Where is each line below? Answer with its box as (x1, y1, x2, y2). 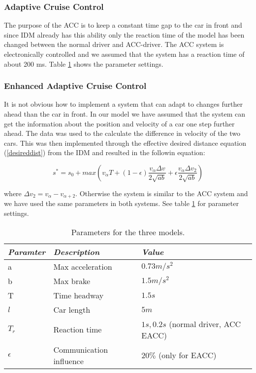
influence (53, 355, 84, 367)
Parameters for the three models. (71, 226, 185, 238)
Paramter (8, 246, 46, 257)
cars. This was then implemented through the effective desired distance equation (4, 137, 247, 148)
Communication (53, 343, 108, 355)
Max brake (53, 275, 91, 287)
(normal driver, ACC (169, 318, 241, 330)
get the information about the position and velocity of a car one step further (4, 118, 235, 128)
